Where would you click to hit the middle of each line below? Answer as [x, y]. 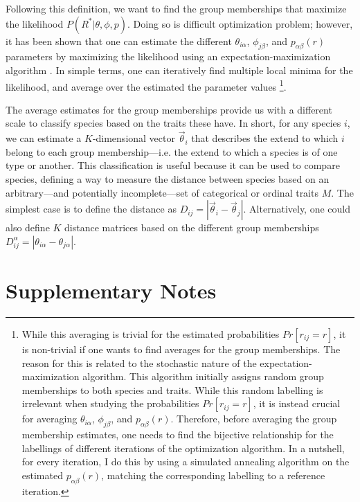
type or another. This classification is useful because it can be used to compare [173, 165]
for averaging [49, 419]
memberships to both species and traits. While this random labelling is [172, 389]
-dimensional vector [134, 138]
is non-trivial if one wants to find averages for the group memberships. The [181, 349]
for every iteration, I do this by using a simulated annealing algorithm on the [186, 461]
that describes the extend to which [265, 138]
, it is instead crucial [297, 403]
